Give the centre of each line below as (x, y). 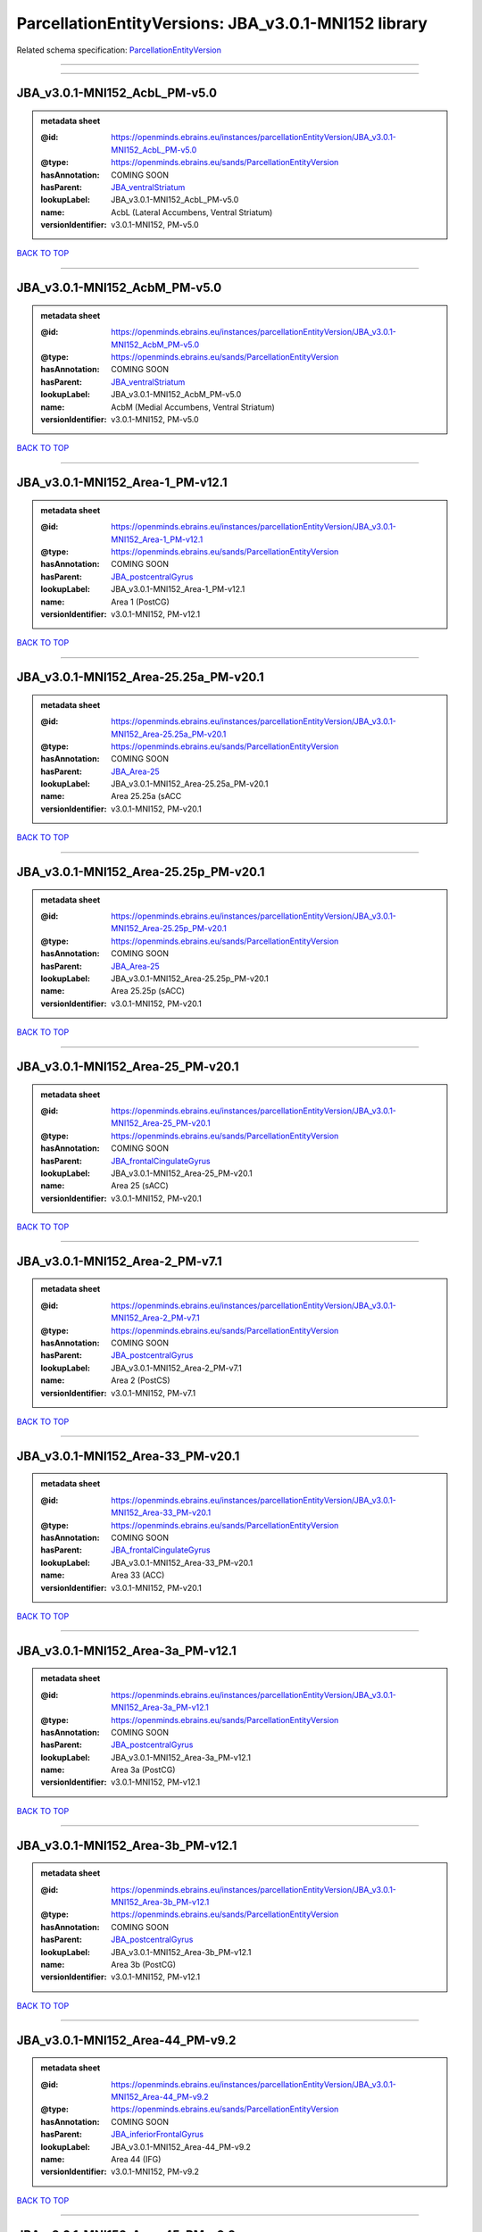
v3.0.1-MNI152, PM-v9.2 (155, 2172)
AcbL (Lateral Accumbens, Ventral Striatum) (192, 212)
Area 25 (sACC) (140, 1186)
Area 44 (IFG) (136, 2159)
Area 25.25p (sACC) (148, 991)
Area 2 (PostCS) (141, 1380)
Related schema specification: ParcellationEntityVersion (119, 50)
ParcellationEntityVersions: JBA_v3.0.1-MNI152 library (222, 23)
